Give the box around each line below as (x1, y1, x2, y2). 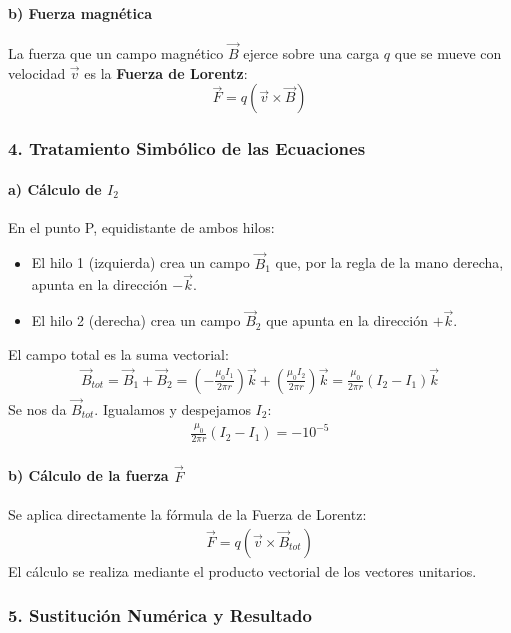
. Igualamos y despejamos (94, 398, 251, 419)
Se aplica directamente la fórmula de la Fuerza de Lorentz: (8, 503, 367, 524)
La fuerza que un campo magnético (8, 43, 224, 64)
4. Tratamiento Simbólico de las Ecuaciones (8, 136, 366, 161)
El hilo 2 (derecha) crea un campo (31, 310, 241, 331)
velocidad (8, 62, 66, 83)
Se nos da (8, 398, 67, 419)
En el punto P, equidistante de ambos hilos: (8, 216, 275, 237)
